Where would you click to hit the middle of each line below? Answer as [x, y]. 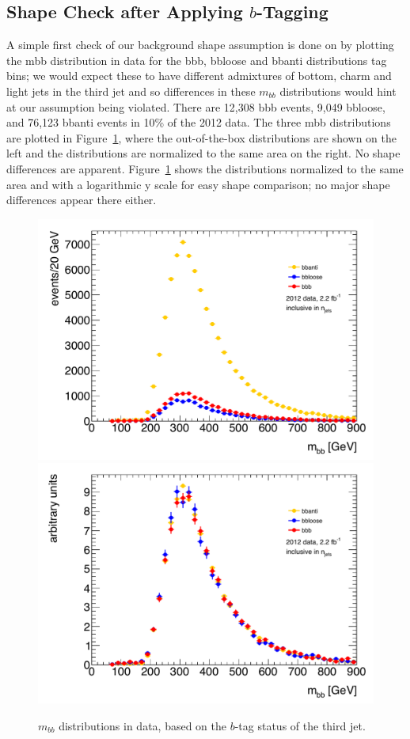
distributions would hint [338, 91]
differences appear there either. [82, 200]
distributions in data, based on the [143, 725]
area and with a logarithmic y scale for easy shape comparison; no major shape [198, 184]
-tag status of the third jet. [300, 725]
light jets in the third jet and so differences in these [131, 91]
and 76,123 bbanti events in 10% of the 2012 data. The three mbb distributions [199, 122]
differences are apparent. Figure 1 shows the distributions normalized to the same [205, 168]
